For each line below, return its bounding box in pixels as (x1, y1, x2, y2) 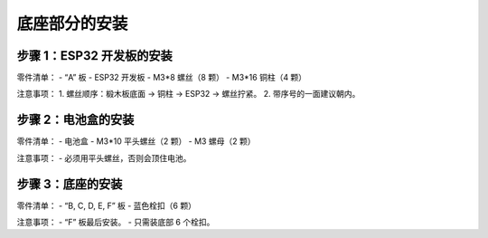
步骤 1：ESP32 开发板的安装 (16, 48, 173, 63)
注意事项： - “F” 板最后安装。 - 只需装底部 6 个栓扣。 (16, 217, 215, 228)
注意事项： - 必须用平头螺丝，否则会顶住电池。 (16, 152, 192, 163)
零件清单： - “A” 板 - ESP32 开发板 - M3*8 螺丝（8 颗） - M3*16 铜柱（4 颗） (16, 72, 307, 83)
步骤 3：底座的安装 (16, 176, 123, 192)
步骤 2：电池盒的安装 (16, 112, 135, 128)
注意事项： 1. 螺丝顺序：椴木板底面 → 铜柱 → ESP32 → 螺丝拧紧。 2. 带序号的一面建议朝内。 (16, 89, 361, 100)
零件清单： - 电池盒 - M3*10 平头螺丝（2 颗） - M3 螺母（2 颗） (16, 136, 256, 147)
